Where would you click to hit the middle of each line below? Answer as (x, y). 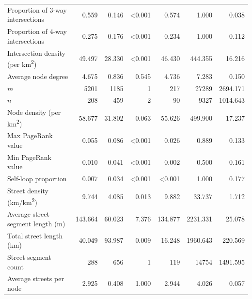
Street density (28, 191)
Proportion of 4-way (37, 31)
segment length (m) (36, 223)
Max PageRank (30, 135)
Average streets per (36, 278)
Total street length (35, 235)
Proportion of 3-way (37, 9)
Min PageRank (30, 157)
